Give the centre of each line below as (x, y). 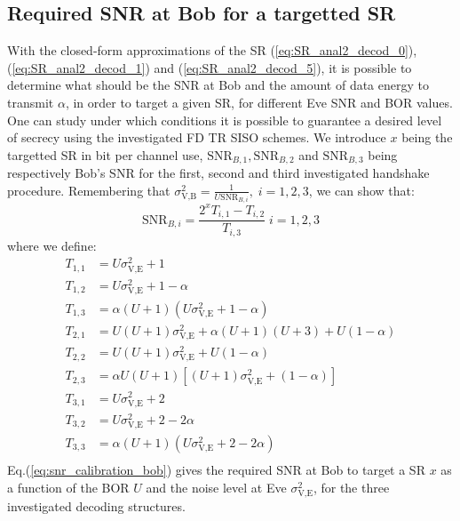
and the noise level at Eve (216, 487)
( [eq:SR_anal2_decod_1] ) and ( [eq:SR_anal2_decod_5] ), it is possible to (210, 67)
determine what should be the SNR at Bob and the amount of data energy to (218, 85)
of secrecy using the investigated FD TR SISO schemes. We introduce (197, 137)
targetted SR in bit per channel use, (105, 154)
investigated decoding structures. (96, 505)
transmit (31, 102)
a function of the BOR (68, 487)
